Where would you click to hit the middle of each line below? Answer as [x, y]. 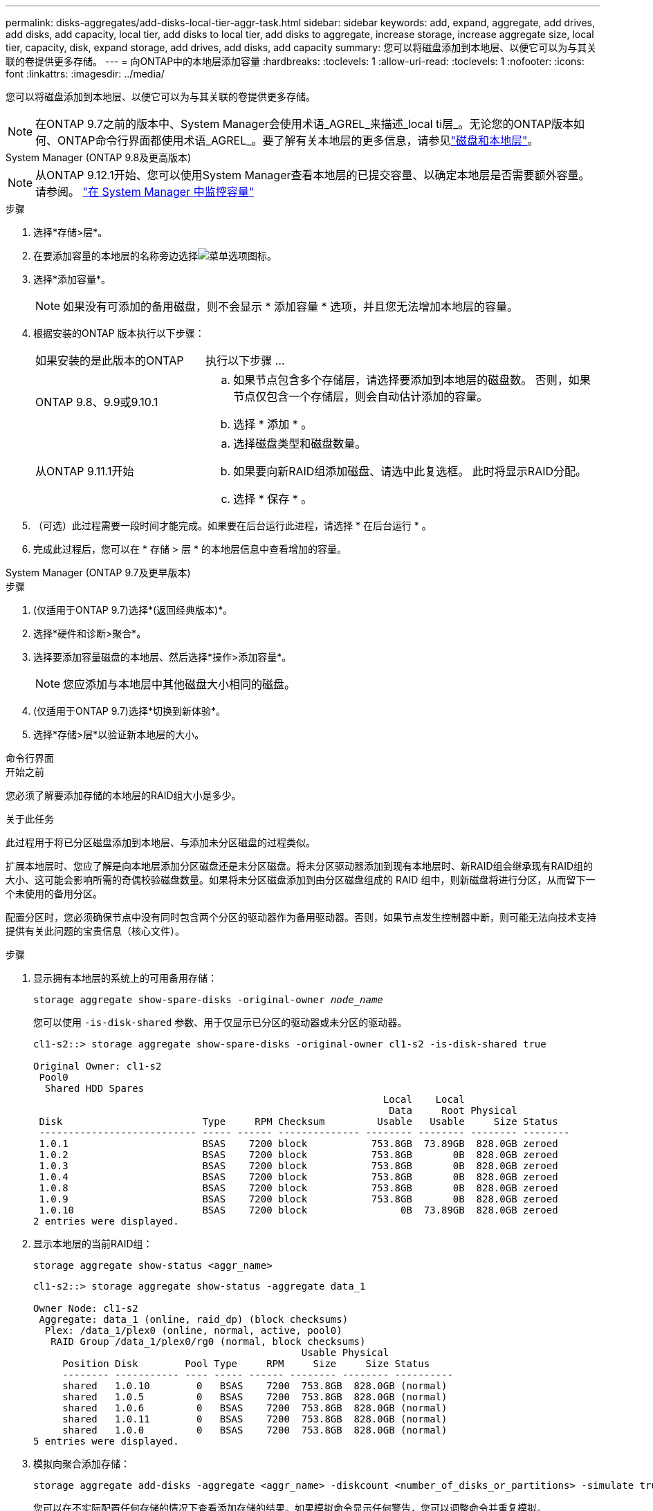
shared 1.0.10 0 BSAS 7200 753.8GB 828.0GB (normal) [255, 1386]
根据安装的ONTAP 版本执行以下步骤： [119, 333]
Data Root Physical [453, 1110]
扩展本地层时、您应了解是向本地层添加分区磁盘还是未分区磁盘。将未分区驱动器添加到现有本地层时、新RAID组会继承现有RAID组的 [300, 866]
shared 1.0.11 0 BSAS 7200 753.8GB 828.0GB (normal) [255, 1419]
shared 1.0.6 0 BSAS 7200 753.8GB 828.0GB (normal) [255, 1408]
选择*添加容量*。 [72, 279]
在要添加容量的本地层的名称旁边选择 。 [155, 256]
